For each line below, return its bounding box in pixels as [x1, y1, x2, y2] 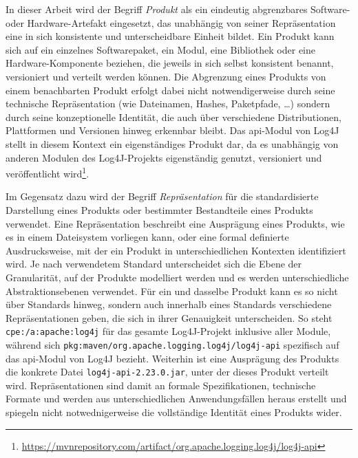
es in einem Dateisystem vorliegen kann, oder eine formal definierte [6, 230, 289, 244]
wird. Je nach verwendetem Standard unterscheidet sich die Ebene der [6, 257, 302, 271]
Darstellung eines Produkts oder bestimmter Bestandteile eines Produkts [6, 202, 313, 217]
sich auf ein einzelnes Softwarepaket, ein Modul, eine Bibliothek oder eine [6, 42, 315, 56]
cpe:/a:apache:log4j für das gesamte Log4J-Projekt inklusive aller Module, [6, 324, 331, 338]
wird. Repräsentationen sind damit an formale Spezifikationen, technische [6, 378, 316, 392]
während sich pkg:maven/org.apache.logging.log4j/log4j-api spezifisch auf [6, 337, 339, 351]
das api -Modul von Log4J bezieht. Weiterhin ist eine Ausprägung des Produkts [6, 351, 339, 365]
